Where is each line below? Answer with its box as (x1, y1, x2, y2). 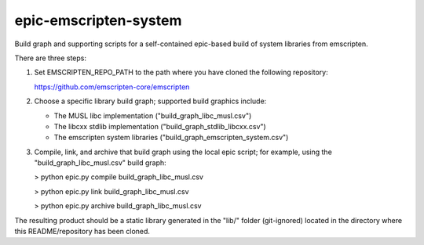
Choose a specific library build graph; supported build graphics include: (34, 96, 267, 106)
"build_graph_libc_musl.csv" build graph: (34, 158, 166, 168)
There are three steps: (14, 53, 86, 63)
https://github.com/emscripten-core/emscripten (34, 82, 190, 92)
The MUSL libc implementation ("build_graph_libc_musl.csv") (53, 110, 252, 121)
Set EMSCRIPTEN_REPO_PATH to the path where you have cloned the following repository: (34, 67, 329, 77)
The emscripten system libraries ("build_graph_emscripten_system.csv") (53, 133, 289, 142)
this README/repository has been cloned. (14, 227, 151, 236)
